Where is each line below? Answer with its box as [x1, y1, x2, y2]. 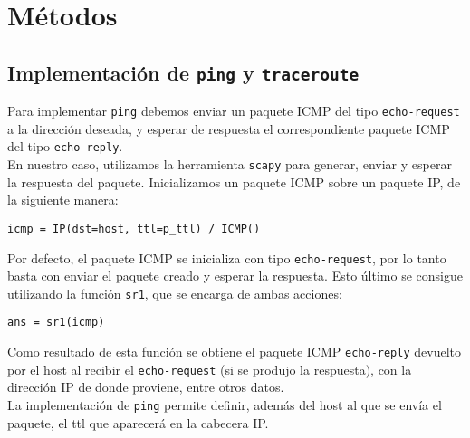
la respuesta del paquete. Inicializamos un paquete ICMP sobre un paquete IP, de [7, 172, 461, 191]
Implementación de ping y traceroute [7, 58, 360, 86]
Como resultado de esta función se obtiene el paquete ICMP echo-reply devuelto [7, 342, 461, 361]
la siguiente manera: [7, 190, 119, 209]
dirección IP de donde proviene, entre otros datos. [7, 377, 284, 396]
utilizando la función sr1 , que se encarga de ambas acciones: [7, 283, 342, 302]
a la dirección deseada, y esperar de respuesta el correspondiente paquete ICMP [7, 119, 450, 138]
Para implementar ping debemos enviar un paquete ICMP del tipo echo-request [7, 101, 460, 120]
